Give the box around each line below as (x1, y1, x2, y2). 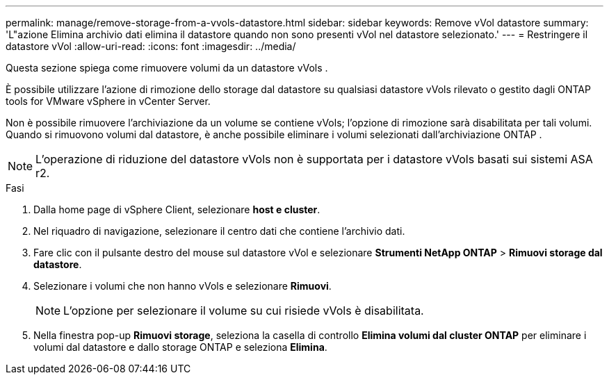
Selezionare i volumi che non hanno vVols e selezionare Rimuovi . (33, 280, 332, 292)
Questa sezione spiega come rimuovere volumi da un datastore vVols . (6, 62, 328, 74)
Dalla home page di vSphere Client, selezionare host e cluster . (33, 204, 320, 215)
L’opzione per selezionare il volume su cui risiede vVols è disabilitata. (63, 304, 424, 317)
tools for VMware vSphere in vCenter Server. (6, 95, 211, 107)
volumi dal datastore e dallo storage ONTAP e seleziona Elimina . (33, 341, 327, 353)
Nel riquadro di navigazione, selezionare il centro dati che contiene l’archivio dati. (33, 225, 405, 237)
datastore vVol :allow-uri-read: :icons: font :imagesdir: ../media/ (6, 40, 296, 52)
